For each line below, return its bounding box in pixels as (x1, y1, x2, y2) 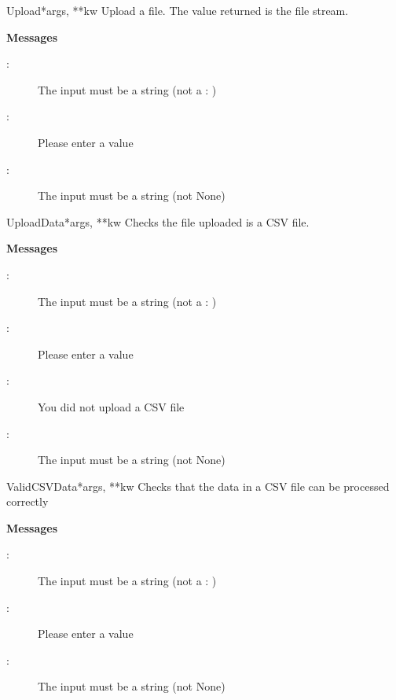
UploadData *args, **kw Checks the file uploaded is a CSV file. (6, 213, 310, 230)
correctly (6, 493, 49, 510)
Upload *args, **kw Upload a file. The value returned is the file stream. (6, 2, 349, 18)
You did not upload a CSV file (38, 398, 185, 414)
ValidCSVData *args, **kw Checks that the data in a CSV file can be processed (6, 477, 390, 494)
